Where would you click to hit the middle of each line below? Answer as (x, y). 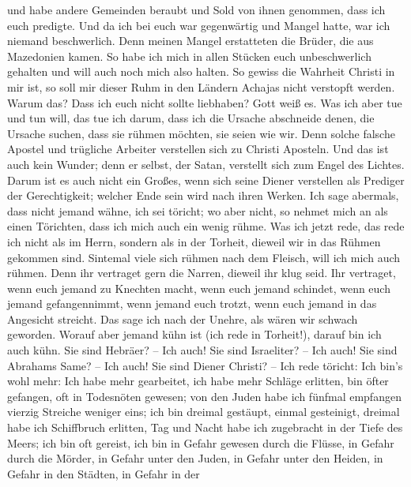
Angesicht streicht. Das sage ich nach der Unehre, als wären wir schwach (183, 318)
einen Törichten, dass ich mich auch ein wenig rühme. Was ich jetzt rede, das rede (206, 226)
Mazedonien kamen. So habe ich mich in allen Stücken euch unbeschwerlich (189, 56)
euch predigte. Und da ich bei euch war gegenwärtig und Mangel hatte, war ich (199, 25)
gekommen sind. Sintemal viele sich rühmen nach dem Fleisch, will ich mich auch (204, 257)
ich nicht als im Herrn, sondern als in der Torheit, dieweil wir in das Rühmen (194, 241)
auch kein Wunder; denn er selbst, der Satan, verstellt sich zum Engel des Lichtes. (206, 164)
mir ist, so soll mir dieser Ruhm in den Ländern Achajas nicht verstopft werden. (201, 86)
